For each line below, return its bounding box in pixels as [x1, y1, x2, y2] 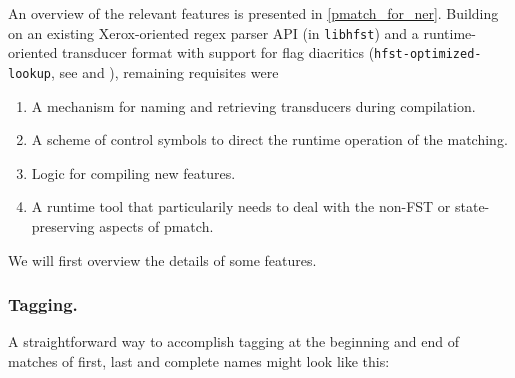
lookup [8, 66, 51, 81]
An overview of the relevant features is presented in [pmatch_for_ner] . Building [8, 3, 499, 23]
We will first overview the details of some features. [8, 249, 317, 270]
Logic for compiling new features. [31, 162, 236, 183]
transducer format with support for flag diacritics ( [62, 42, 375, 63]
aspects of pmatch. [99, 215, 214, 236]
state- [454, 196, 490, 217]
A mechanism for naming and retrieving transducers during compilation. [31, 95, 476, 116]
